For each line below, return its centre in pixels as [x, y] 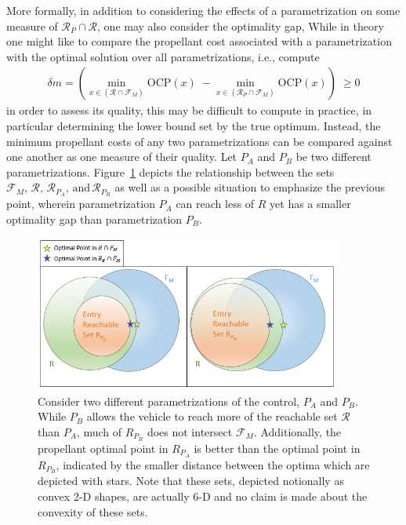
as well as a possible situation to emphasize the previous [250, 187]
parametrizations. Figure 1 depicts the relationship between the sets [170, 171]
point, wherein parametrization [81, 204]
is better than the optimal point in [277, 448]
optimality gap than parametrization [94, 219]
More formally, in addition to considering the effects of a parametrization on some [203, 10]
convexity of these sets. [93, 511]
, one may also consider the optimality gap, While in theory [241, 26]
